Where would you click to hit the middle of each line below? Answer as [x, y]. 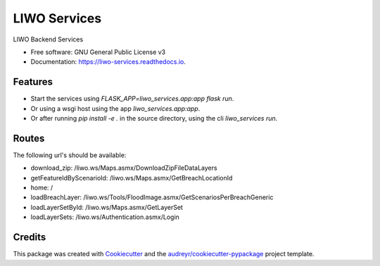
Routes [29, 138]
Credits [30, 238]
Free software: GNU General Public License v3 [98, 52]
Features [33, 82]
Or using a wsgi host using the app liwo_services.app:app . [115, 108]
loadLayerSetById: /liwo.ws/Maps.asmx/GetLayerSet [107, 207]
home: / [42, 188]
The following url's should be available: [70, 155]
